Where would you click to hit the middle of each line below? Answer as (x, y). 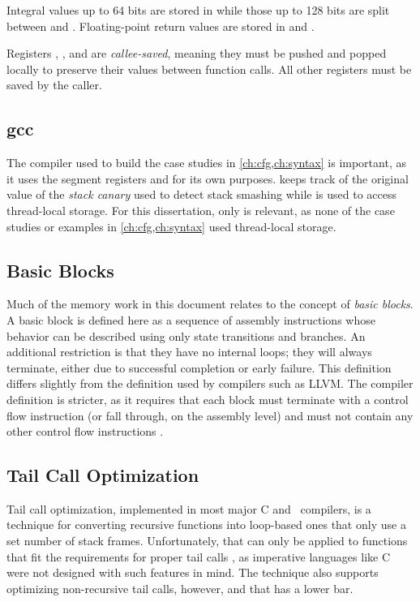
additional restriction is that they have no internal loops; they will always (189, 352)
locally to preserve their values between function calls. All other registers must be (209, 69)
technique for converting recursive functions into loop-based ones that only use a (206, 525)
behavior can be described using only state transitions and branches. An (186, 335)
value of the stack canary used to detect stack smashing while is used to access (202, 194)
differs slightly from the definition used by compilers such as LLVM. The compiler (210, 383)
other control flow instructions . (85, 431)
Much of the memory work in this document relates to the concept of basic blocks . (210, 304)
